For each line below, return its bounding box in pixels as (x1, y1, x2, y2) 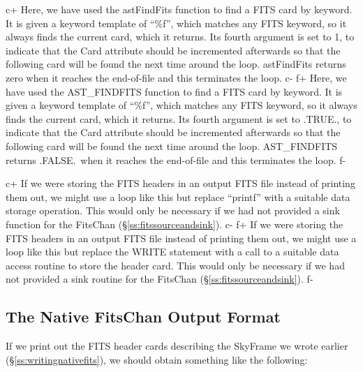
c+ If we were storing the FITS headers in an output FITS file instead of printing (6, 176, 355, 191)
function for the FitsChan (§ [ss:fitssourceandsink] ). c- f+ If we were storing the (6, 216, 343, 231)
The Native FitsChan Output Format (6, 306, 281, 327)
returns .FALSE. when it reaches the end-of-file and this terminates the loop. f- (6, 152, 346, 167)
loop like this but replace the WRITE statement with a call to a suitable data (6, 244, 339, 259)
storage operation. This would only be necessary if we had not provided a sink (6, 203, 340, 218)
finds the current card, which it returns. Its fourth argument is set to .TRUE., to (6, 111, 352, 126)
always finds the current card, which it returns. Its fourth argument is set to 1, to (6, 29, 355, 44)
